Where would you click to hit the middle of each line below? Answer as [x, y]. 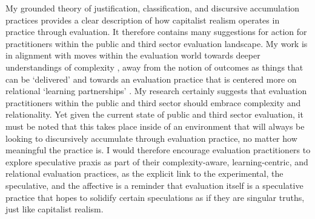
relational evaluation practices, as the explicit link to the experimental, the [144, 173]
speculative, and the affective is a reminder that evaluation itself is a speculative [154, 185]
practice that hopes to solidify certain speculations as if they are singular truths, [155, 197]
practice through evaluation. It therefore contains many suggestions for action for [156, 32]
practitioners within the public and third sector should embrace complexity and [153, 102]
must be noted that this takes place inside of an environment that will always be [155, 126]
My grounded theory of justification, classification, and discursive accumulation [153, 8]
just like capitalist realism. [55, 209]
